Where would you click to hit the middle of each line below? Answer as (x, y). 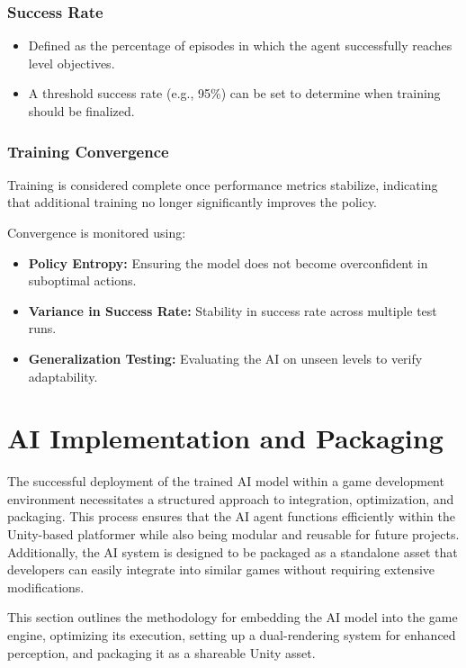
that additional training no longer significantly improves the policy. (193, 202)
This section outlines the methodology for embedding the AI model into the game (233, 617)
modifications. (46, 587)
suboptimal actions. (82, 280)
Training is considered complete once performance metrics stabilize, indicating (223, 184)
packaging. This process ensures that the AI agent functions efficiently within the (231, 516)
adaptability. (63, 376)
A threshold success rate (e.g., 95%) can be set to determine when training (234, 93)
